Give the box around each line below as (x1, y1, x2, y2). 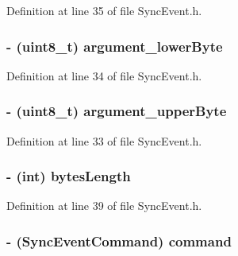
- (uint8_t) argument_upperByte (6, 101, 227, 121)
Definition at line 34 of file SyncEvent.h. (6, 67, 202, 83)
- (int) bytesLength (6, 166, 131, 186)
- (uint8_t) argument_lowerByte (6, 36, 223, 56)
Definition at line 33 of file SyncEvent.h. (6, 132, 202, 149)
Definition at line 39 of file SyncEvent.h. (6, 197, 202, 214)
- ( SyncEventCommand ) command (6, 231, 232, 250)
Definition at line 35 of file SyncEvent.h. (6, 2, 202, 18)
